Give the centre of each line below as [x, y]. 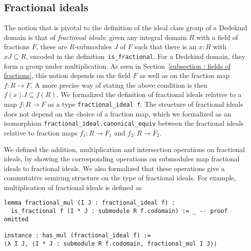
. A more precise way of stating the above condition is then [119, 85]
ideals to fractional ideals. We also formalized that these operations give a [114, 168]
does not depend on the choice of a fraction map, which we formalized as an [118, 113]
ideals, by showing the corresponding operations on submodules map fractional [122, 159]
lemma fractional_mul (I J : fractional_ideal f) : [90, 203]
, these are [52, 47]
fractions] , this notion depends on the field [67, 75]
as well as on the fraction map [185, 75]
